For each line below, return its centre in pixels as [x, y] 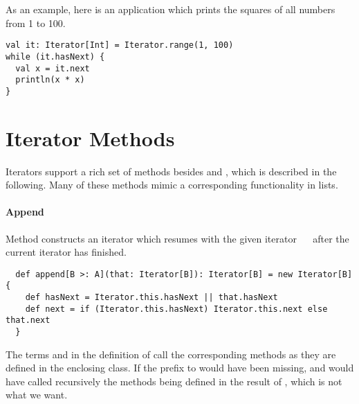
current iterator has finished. [66, 252]
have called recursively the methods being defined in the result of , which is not [174, 381]
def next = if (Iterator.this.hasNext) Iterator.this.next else [176, 309]
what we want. [37, 395]
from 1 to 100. [36, 23]
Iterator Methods [90, 138]
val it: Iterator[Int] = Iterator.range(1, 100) [120, 45]
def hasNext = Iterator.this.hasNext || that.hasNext [151, 298]
